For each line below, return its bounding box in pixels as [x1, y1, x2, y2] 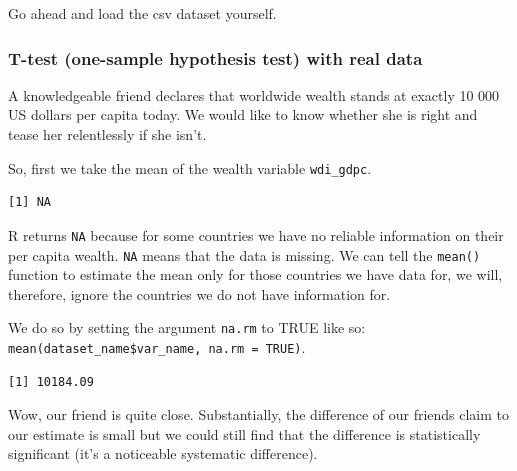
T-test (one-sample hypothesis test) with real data [8, 45, 423, 70]
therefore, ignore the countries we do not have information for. [8, 283, 391, 304]
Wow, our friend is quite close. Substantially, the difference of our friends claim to [8, 404, 510, 425]
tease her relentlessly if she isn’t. [8, 124, 207, 144]
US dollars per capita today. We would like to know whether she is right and [8, 104, 478, 125]
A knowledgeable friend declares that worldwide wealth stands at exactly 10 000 [8, 84, 500, 105]
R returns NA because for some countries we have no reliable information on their [8, 224, 504, 245]
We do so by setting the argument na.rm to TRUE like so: [8, 317, 366, 338]
